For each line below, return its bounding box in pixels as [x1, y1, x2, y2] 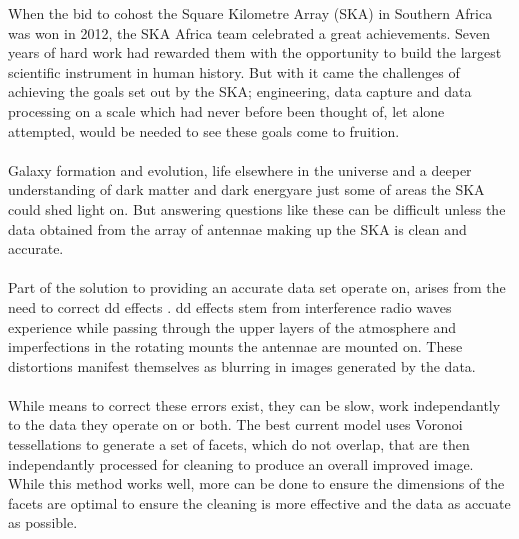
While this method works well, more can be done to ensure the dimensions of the [8, 473, 505, 494]
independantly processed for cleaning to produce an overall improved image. [8, 453, 474, 474]
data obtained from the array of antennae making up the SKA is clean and [8, 218, 467, 239]
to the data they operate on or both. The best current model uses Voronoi [8, 414, 463, 435]
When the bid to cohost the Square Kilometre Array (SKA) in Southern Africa [8, 3, 493, 23]
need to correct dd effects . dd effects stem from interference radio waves [8, 296, 452, 317]
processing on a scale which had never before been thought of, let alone [8, 100, 445, 121]
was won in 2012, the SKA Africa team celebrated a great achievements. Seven [8, 22, 491, 43]
